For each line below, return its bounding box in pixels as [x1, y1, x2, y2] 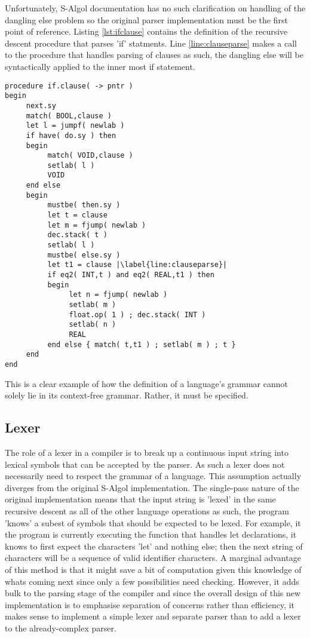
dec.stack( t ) [47, 231, 108, 240]
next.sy [26, 101, 56, 110]
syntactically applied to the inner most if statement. [5, 60, 195, 72]
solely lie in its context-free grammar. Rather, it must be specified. [5, 389, 248, 401]
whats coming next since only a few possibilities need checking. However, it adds [5, 575, 299, 587]
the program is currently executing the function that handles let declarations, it [5, 528, 297, 541]
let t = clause [47, 211, 108, 220]
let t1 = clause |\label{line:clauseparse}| [47, 260, 228, 269]
